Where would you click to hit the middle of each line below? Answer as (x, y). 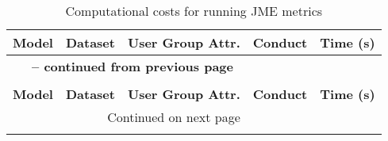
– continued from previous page (133, 66)
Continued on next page (174, 117)
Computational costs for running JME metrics (194, 11)
